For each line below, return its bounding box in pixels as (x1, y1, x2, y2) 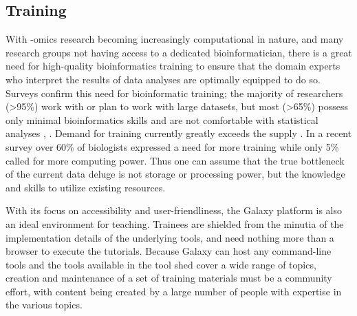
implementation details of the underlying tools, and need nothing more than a (6, 230, 334, 244)
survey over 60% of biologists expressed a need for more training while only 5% (6, 139, 339, 154)
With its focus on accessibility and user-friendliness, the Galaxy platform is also (6, 203, 342, 218)
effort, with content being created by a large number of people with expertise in (6, 284, 342, 298)
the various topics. (6, 297, 83, 312)
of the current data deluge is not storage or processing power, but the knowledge (6, 167, 345, 181)
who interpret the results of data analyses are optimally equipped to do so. (6, 72, 321, 86)
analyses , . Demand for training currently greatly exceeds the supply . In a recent (6, 126, 352, 140)
